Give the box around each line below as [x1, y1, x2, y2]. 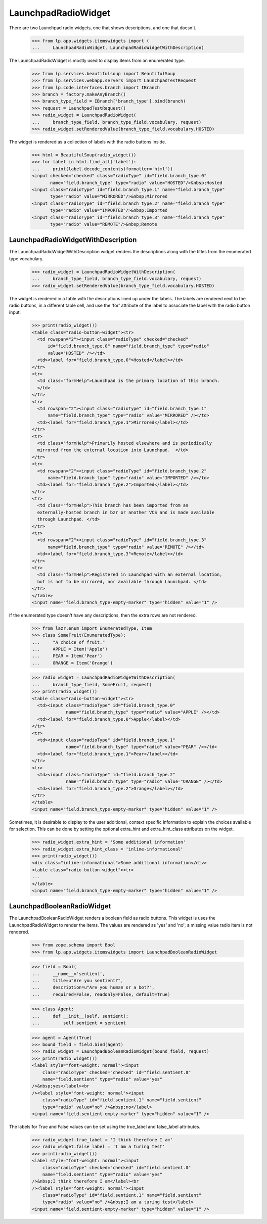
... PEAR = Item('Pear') [32, 653, 103, 659]
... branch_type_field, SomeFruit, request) [32, 682, 152, 687]
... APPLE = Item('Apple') [32, 646, 108, 652]
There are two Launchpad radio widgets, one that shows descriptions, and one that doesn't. [9, 25, 197, 31]
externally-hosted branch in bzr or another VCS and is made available [37, 510, 215, 515]
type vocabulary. [9, 255, 44, 262]
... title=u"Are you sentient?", [32, 978, 124, 983]
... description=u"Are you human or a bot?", [32, 985, 155, 990]
